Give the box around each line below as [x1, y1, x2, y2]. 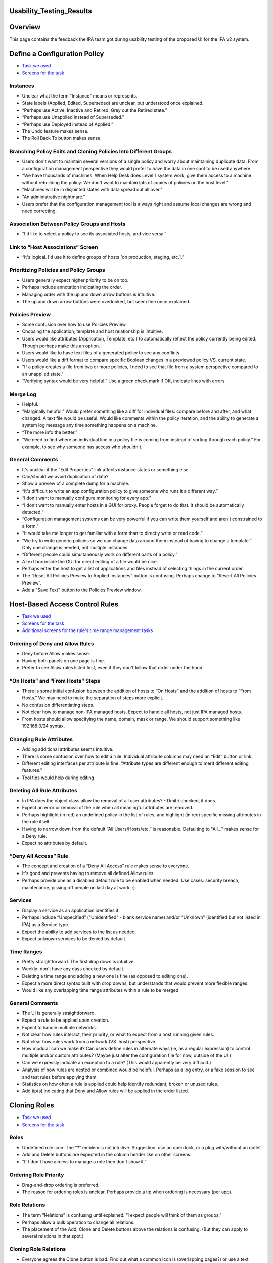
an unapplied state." [22, 371, 64, 377]
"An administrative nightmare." [22, 193, 85, 200]
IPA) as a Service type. [22, 921, 69, 928]
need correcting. [22, 208, 57, 214]
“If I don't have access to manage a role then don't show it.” [22, 1158, 147, 1164]
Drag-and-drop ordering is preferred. [22, 1182, 100, 1188]
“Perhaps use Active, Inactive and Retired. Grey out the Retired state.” [22, 107, 167, 113]
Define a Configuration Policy [9, 50, 104, 58]
